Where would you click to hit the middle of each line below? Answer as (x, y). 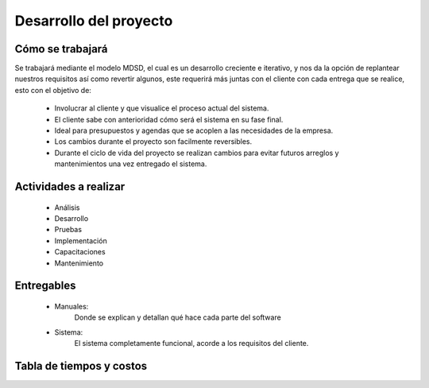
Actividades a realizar (70, 186)
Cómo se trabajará (61, 49)
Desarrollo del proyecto (94, 21)
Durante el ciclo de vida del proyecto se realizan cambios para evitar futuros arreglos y (197, 153)
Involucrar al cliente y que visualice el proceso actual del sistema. (162, 108)
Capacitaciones (80, 252)
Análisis (67, 208)
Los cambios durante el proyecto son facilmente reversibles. (153, 142)
